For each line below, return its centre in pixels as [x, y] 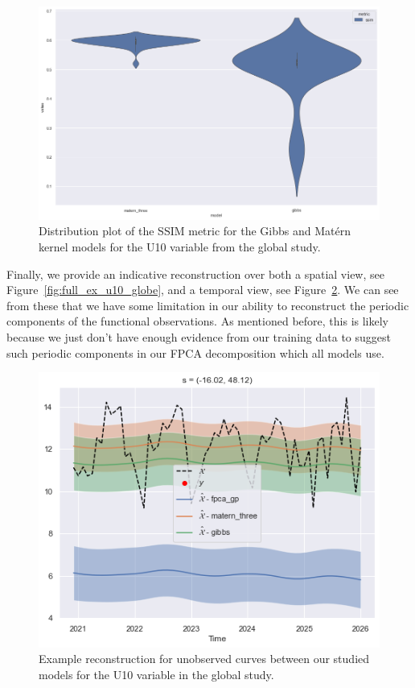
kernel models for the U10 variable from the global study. [180, 247]
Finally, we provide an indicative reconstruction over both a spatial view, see [195, 274]
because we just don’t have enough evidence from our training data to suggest [199, 337]
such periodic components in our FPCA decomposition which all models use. [195, 352]
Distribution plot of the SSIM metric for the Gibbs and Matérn [195, 231]
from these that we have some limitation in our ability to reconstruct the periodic [208, 305]
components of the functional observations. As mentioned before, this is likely [197, 321]
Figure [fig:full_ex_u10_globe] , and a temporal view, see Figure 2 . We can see [203, 290]
